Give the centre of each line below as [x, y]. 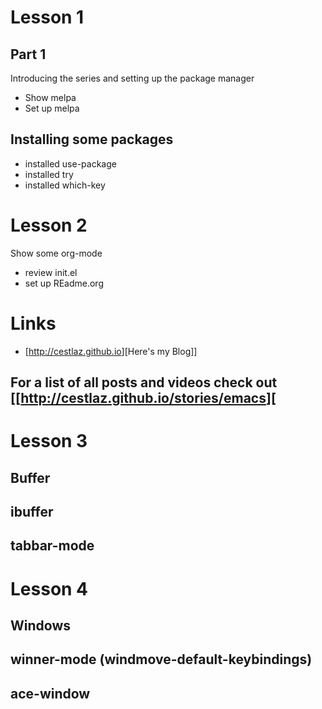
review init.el [51, 272]
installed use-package [70, 163]
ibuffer [32, 512]
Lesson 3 [49, 441]
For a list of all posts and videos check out [144, 382]
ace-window [50, 693]
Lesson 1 [47, 17]
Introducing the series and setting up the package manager [132, 78]
